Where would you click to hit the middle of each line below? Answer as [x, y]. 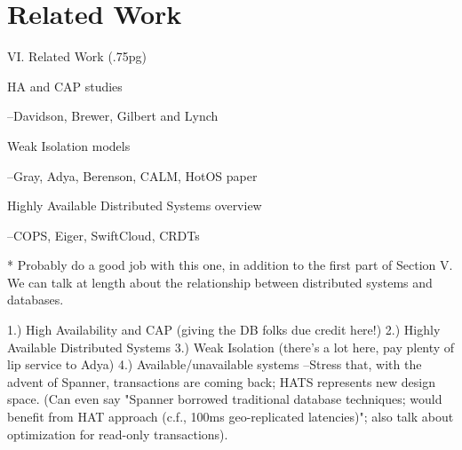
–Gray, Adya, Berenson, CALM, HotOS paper [132, 175]
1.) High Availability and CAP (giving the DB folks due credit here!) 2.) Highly [224, 330]
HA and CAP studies [65, 86]
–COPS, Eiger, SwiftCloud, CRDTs [104, 235]
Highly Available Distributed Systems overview [135, 205]
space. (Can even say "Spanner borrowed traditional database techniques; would [225, 399]
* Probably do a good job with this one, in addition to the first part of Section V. [230, 265]
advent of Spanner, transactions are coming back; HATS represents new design [222, 381]
